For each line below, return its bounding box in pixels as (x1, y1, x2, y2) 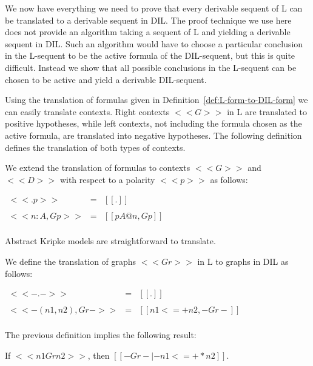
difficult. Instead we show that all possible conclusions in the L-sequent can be (5, 61, 297, 73)
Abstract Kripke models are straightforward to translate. (5, 235, 216, 247)
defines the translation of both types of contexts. (5, 141, 186, 153)
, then (87, 348, 110, 361)
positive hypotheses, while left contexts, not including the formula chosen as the (5, 117, 302, 130)
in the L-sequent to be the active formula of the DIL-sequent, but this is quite (5, 49, 295, 62)
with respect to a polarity (59, 173, 155, 185)
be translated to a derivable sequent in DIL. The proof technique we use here (5, 13, 292, 26)
